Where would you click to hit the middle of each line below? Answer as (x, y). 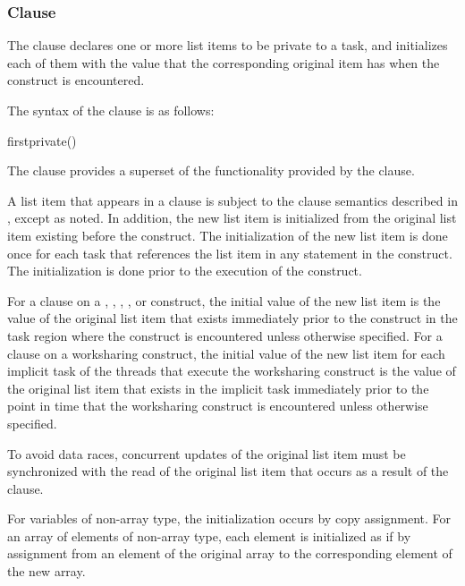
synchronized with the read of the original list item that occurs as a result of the (228, 471)
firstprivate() (42, 140)
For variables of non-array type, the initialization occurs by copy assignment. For (229, 518)
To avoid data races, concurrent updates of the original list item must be (207, 453)
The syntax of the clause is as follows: (111, 110)
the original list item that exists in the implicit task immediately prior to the (218, 388)
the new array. (46, 571)
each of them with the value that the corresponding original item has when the (224, 62)
